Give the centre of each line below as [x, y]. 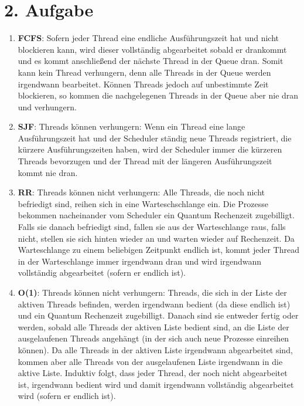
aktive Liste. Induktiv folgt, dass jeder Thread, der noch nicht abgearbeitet [153, 373]
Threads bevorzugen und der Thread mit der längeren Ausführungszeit [145, 161]
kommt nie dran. [48, 172]
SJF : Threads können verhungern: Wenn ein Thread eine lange [131, 126]
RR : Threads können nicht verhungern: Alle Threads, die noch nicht [141, 192]
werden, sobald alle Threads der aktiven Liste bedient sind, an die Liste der [153, 327]
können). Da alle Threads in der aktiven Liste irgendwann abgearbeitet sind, [155, 349]
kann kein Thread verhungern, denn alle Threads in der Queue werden [144, 72]
